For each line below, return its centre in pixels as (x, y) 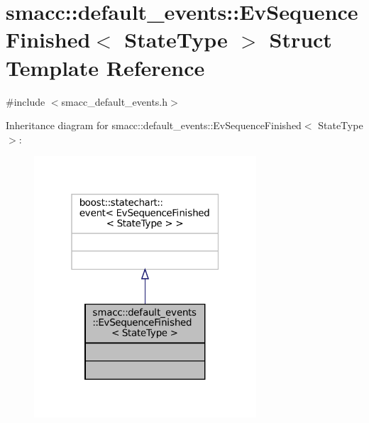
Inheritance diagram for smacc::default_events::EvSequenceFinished (154, 125)
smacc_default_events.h (115, 101)
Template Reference (105, 67)
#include (26, 101)
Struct (301, 39)
